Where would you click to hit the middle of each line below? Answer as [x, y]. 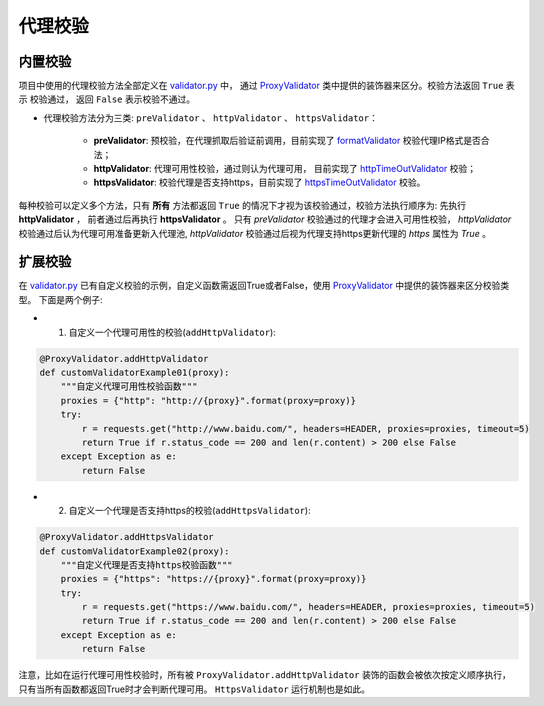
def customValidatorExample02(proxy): [134, 551]
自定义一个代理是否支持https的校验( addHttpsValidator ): [189, 511]
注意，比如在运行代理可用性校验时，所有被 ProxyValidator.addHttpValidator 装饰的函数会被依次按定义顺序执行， [265, 675]
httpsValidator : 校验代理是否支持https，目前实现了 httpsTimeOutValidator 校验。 [259, 182]
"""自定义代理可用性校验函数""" [129, 386]
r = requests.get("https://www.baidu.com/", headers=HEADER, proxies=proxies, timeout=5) [308, 607]
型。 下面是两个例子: [60, 299]
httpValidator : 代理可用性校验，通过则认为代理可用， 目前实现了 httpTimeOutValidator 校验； [285, 169]
